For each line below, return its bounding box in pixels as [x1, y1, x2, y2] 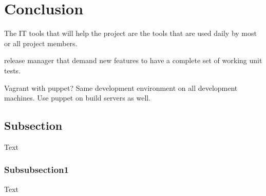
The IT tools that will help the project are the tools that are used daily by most [4, 28, 257, 38]
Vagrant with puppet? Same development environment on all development [4, 82, 238, 93]
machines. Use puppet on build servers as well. [4, 92, 151, 103]
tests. [4, 65, 21, 75]
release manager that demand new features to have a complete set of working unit [4, 55, 262, 66]
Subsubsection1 [4, 163, 69, 176]
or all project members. [4, 37, 78, 48]
